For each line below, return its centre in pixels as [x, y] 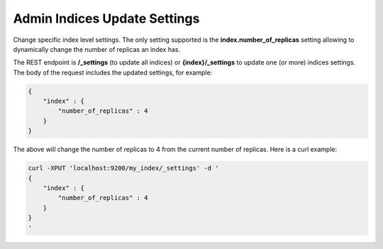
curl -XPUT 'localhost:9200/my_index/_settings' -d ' [123, 168]
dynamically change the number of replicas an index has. [97, 49]
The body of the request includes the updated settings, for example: [113, 72]
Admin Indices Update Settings [106, 18]
